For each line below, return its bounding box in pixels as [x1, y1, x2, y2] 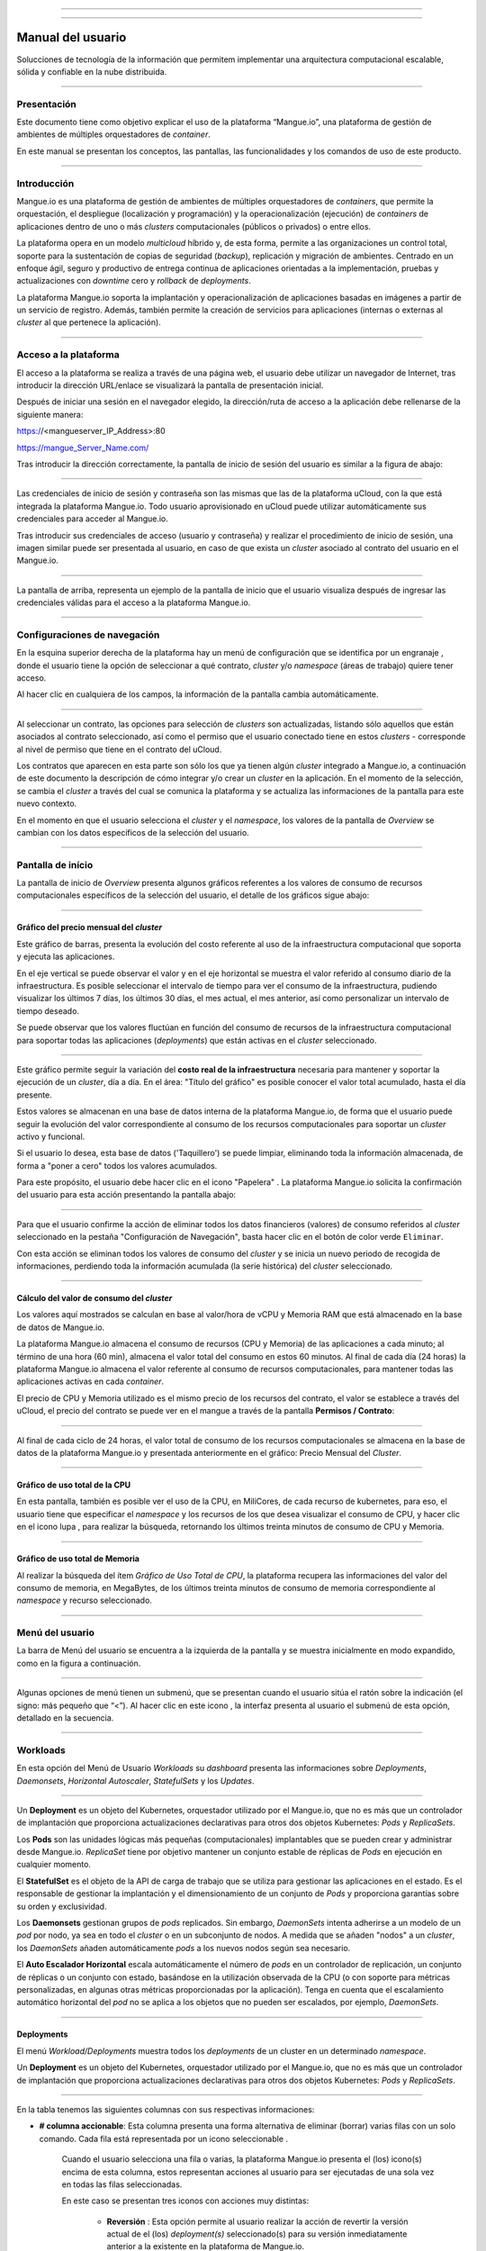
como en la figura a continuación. [16, 1658, 141, 1668]
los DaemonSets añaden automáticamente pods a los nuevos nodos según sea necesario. [16, 1942, 351, 1953]
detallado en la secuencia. [16, 1713, 114, 1723]
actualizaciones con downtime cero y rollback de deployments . [16, 276, 251, 286]
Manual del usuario [16, 30, 127, 45]
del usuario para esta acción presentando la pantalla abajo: [16, 1189, 237, 1200]
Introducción [16, 176, 75, 189]
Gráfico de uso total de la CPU [16, 1479, 131, 1490]
